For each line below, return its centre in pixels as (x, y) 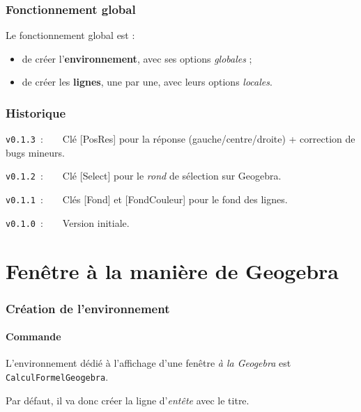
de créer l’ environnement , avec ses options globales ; (137, 58)
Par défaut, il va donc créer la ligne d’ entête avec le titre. (128, 400)
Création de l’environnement (88, 308)
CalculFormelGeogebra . (57, 377)
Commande (33, 336)
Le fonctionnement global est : (70, 35)
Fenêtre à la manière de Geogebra (172, 270)
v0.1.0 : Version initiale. (68, 222)
